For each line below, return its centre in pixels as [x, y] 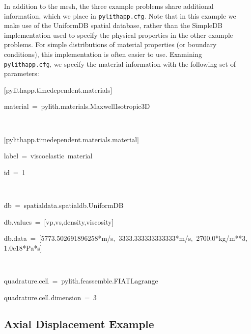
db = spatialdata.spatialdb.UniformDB [64, 205]
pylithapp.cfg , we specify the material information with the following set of [120, 64]
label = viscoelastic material [48, 156]
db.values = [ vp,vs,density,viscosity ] [59, 221]
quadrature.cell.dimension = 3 [50, 297]
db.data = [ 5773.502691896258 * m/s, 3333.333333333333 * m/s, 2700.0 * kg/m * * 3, [126, 238]
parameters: [22, 73]
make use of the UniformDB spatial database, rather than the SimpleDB [113, 25]
